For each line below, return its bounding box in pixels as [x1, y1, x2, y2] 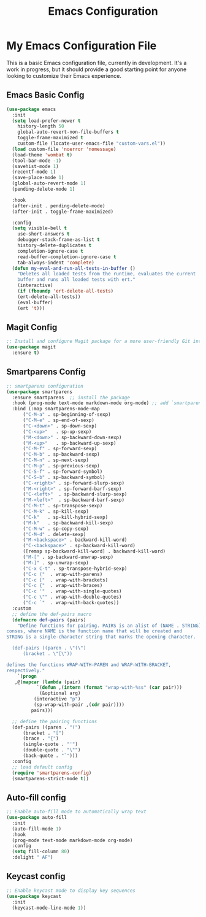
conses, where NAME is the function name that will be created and [6, 628, 183, 634]
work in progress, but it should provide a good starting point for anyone [6, 66, 187, 73]
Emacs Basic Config [6, 90, 85, 101]
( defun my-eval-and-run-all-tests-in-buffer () [12, 265, 136, 271]
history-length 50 [17, 123, 64, 129]
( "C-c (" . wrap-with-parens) [22, 571, 103, 577]
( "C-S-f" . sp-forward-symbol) [22, 468, 103, 475]
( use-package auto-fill [6, 815, 67, 821]
